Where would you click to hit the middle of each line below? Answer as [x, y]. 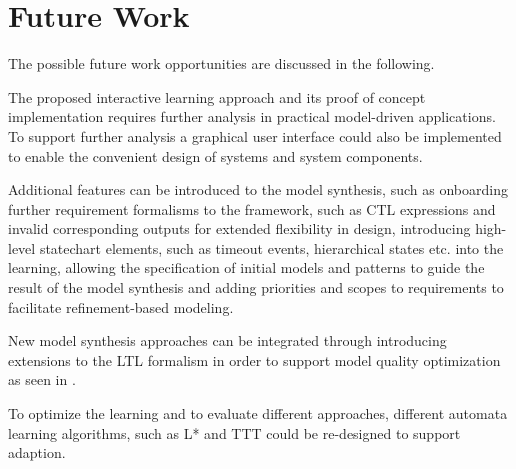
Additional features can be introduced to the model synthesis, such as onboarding [258, 189]
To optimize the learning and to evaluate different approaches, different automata [258, 413]
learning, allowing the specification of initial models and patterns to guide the [246, 267]
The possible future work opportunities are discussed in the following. [221, 63]
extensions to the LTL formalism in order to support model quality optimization [254, 359]
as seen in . [42, 379]
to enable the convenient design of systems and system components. [215, 155]
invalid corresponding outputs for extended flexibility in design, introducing [239, 228]
